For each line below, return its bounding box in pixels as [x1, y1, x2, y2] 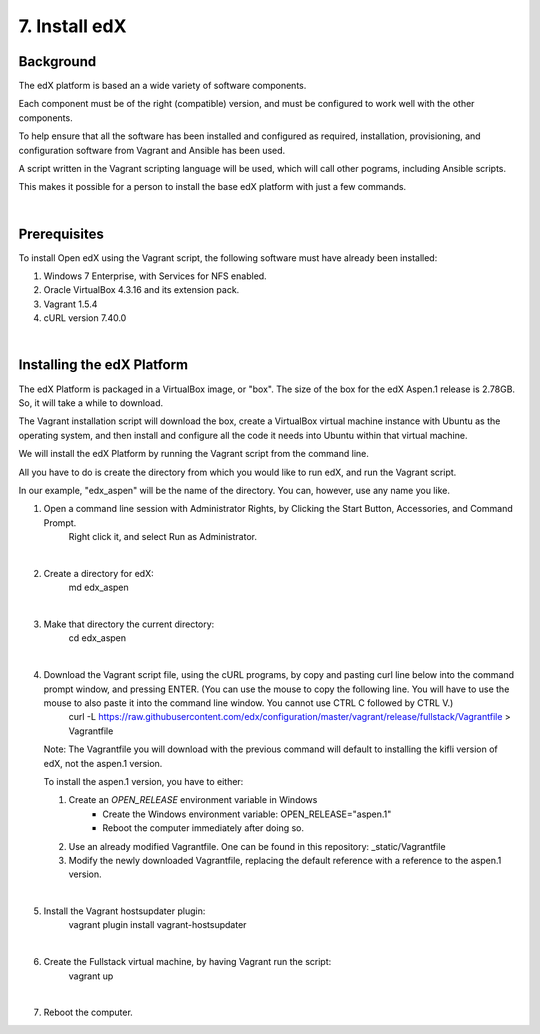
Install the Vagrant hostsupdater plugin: [43, 905, 206, 917]
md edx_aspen [68, 581, 129, 594]
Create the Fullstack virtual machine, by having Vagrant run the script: [43, 956, 332, 968]
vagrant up [68, 970, 114, 982]
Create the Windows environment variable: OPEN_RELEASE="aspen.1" [102, 808, 392, 820]
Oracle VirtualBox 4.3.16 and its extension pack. [43, 284, 240, 296]
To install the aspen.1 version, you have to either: [43, 775, 244, 787]
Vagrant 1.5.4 [43, 298, 98, 310]
